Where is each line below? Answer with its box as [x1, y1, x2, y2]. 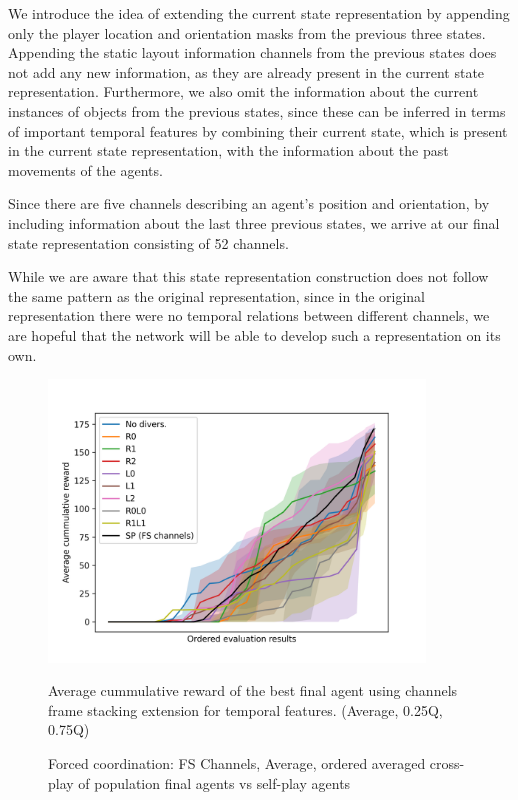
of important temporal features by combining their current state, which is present [8, 120, 508, 141]
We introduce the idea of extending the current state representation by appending [8, 3, 510, 23]
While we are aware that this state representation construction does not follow [8, 266, 489, 287]
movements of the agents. [8, 159, 163, 180]
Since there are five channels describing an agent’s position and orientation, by [8, 193, 490, 214]
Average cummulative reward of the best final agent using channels [48, 680, 458, 701]
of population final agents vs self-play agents [78, 772, 351, 793]
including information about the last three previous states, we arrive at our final [8, 212, 500, 233]
